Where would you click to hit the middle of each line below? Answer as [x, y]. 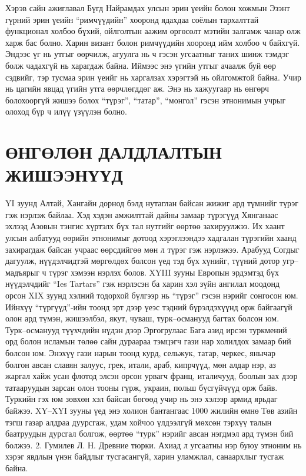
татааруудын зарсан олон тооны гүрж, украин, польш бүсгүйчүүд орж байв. [142, 387]
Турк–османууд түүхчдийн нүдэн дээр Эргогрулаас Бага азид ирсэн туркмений [146, 329]
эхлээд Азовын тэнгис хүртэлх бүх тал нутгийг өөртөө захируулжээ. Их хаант [145, 226]
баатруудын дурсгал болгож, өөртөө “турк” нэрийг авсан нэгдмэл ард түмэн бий [149, 433]
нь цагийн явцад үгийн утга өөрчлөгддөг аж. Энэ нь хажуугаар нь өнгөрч [137, 88]
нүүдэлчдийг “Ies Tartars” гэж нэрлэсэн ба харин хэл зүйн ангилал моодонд [143, 284]
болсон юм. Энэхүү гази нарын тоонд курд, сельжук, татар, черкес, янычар [140, 352]
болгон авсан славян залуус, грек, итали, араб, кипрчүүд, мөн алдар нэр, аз [141, 364]
